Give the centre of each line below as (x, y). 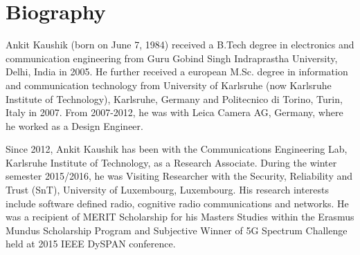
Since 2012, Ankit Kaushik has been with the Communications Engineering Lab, (177, 149)
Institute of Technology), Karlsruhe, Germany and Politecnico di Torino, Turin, (174, 98)
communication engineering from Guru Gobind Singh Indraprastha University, (172, 58)
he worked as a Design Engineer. (74, 125)
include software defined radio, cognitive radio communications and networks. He (177, 203)
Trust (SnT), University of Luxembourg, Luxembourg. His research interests (168, 190)
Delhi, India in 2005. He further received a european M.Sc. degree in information (177, 72)
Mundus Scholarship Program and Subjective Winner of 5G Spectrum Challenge (177, 230)
